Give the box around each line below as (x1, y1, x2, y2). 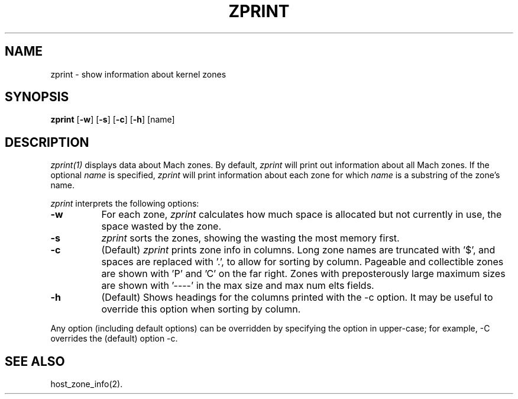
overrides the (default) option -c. (50, 333, 178, 344)
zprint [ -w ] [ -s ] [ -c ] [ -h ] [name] (50, 114, 175, 125)
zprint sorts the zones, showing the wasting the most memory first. (101, 232, 400, 244)
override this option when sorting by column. (101, 303, 301, 316)
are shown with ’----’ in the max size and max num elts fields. (101, 279, 374, 292)
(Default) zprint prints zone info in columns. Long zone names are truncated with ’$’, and (101, 244, 496, 256)
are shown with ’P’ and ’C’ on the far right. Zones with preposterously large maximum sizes (101, 268, 506, 280)
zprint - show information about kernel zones (50, 69, 226, 79)
